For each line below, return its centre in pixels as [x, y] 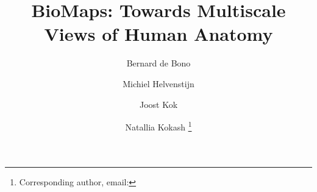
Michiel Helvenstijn [158, 83]
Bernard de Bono [158, 63]
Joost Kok [158, 104]
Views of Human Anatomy [158, 34]
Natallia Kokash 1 [158, 126]
